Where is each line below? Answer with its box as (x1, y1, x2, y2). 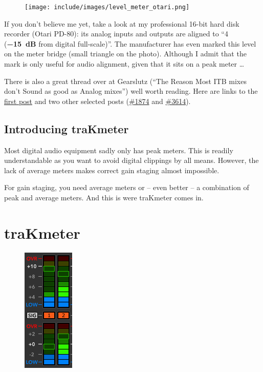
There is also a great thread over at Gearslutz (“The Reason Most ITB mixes (4, 75, 247, 86)
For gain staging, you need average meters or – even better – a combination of (4, 182, 249, 193)
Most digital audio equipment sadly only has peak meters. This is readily (4, 144, 233, 155)
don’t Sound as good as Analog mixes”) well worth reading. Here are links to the (4, 86, 258, 96)
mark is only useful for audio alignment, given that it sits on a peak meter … (4, 58, 245, 69)
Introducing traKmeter (4, 120, 129, 136)
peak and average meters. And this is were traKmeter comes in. (4, 192, 204, 202)
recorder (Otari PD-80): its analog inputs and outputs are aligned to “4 (4, 28, 228, 39)
